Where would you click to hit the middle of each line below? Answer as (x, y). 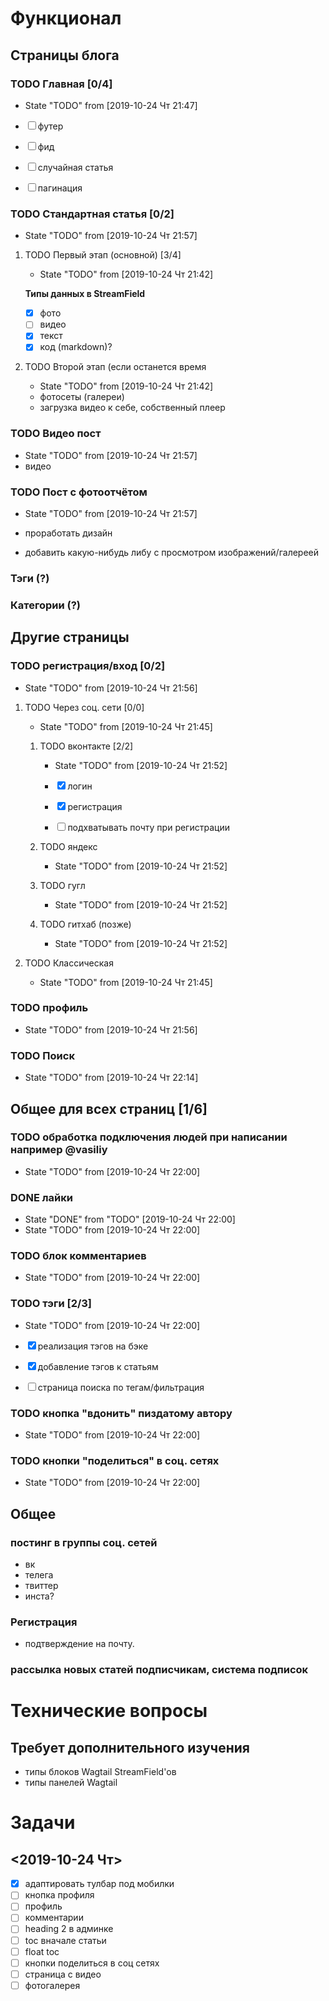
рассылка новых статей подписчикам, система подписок (159, 1670)
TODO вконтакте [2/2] (86, 746)
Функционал (66, 18)
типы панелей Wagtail (71, 1783)
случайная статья (75, 167)
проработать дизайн (68, 533)
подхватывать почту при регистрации (148, 827)
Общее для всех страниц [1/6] (109, 1108)
